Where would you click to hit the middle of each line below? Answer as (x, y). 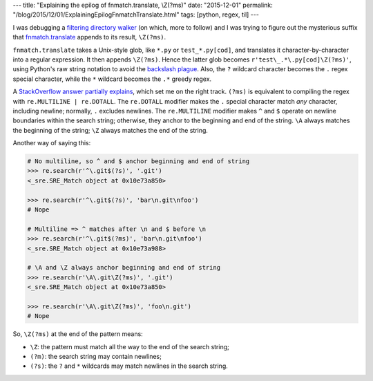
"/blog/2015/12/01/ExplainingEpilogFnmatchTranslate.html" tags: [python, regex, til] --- (136, 15)
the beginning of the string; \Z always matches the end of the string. (111, 130)
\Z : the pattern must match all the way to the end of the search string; (130, 346)
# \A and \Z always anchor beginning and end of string (124, 268)
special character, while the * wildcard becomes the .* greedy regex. (112, 79)
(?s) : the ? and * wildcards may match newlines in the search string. (129, 366)
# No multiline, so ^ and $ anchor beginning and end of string (138, 161)
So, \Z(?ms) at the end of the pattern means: (78, 334)
